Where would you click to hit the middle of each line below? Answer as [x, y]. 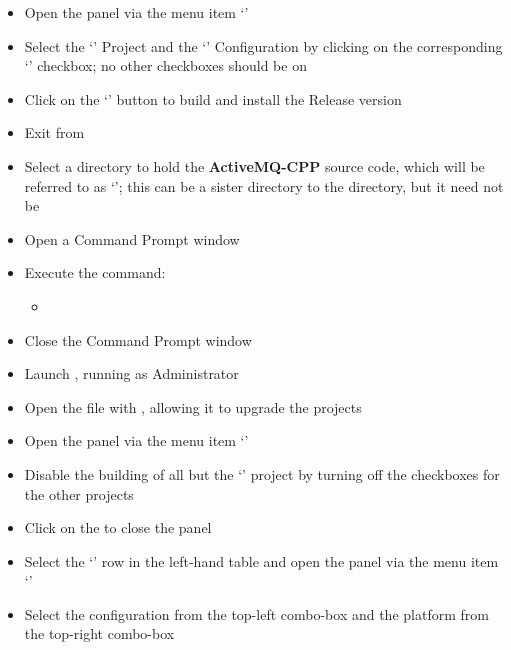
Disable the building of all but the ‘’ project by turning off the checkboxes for [262, 473]
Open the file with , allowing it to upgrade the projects [193, 406]
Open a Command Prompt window [132, 238]
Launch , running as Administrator [131, 373]
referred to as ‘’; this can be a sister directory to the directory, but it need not [264, 185]
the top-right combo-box [99, 633]
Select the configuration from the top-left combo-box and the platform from [256, 613]
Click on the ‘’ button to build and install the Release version [213, 98]
